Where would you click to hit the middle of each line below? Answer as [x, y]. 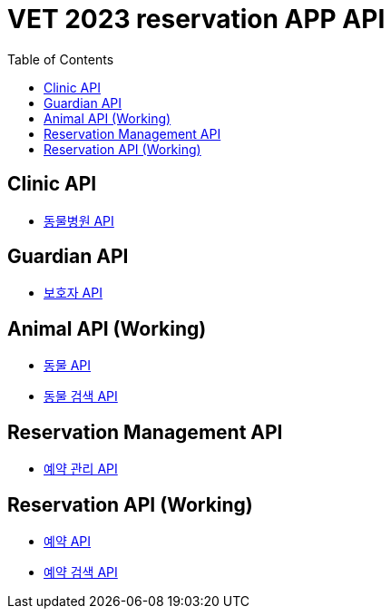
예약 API [68, 541]
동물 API [68, 366]
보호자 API [73, 293]
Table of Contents [61, 59]
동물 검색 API [81, 396]
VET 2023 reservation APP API [196, 19]
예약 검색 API [81, 572]
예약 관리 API [81, 469]
